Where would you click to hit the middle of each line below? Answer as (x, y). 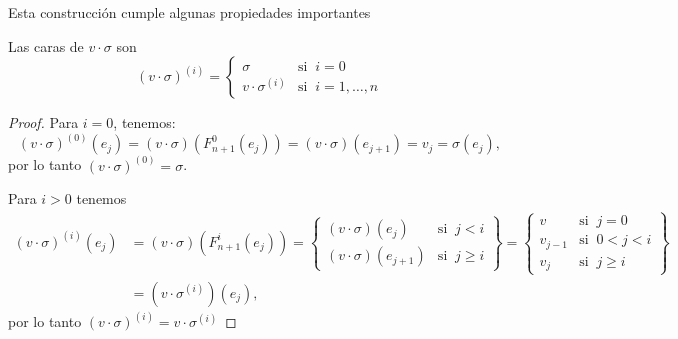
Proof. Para (43, 122)
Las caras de (46, 45)
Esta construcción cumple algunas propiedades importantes (189, 12)
